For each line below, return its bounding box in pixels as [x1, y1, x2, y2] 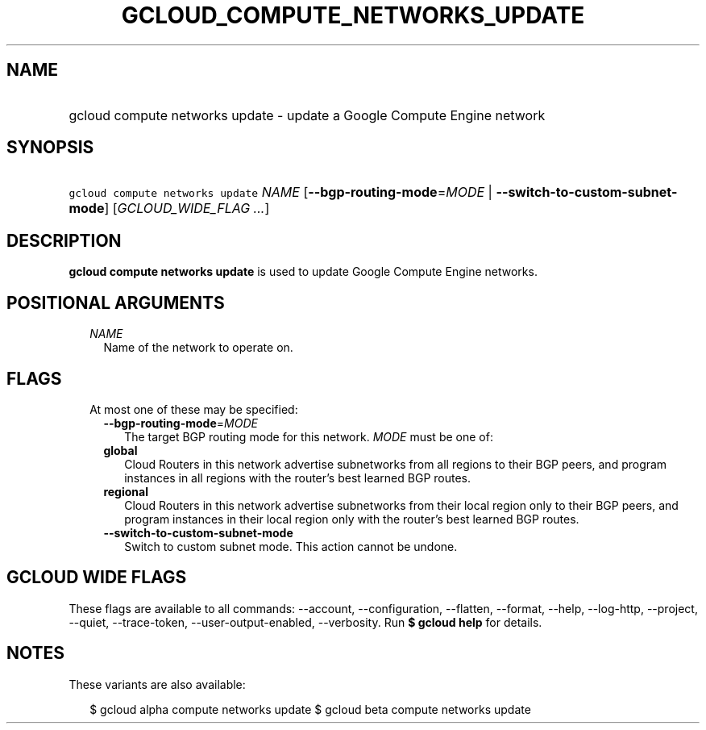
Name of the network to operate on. [103, 340, 293, 355]
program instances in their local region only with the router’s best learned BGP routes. [124, 511, 579, 526]
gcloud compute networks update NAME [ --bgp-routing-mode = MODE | [69, 184, 492, 201]
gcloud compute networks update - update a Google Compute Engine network [69, 106, 546, 123]
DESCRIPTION [6, 230, 122, 251]
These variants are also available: [69, 677, 246, 691]
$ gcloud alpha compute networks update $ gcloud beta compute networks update [89, 702, 531, 716]
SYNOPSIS [6, 137, 94, 158]
